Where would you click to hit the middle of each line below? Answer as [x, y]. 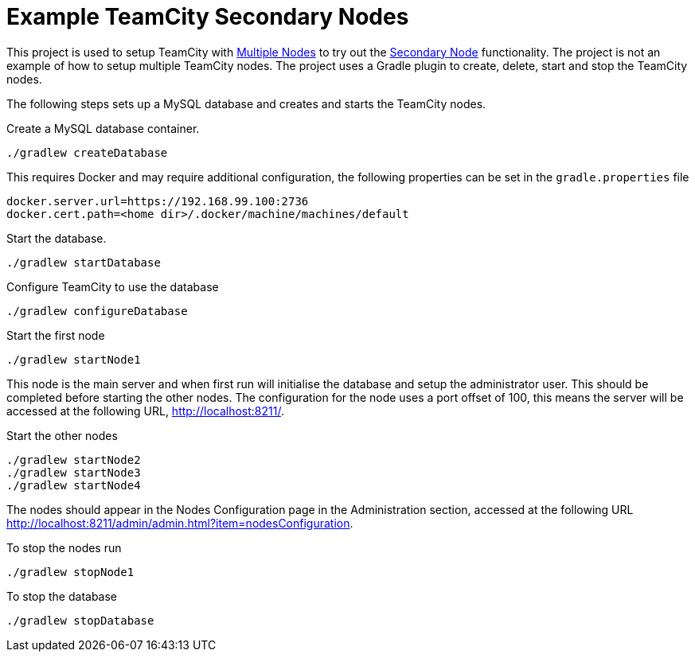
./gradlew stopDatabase [80, 620]
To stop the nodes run [64, 547]
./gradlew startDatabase [84, 262]
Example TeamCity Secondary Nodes [208, 17]
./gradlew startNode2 [74, 459]
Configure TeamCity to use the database [113, 286]
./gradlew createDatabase [87, 152]
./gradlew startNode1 [74, 359]
